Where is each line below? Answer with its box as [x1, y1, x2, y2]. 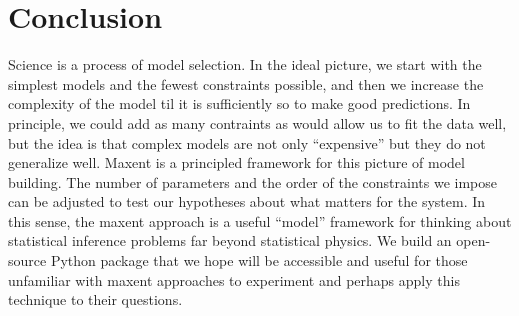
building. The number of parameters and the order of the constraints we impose [8, 171, 497, 192]
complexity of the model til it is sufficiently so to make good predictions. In [8, 93, 471, 114]
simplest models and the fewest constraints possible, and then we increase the [8, 73, 484, 94]
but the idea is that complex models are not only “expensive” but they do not [8, 132, 486, 153]
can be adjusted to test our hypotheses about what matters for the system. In [8, 191, 486, 212]
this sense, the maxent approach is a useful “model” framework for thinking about [8, 210, 512, 231]
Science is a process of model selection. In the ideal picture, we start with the [8, 54, 482, 75]
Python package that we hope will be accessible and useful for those [50, 250, 468, 271]
